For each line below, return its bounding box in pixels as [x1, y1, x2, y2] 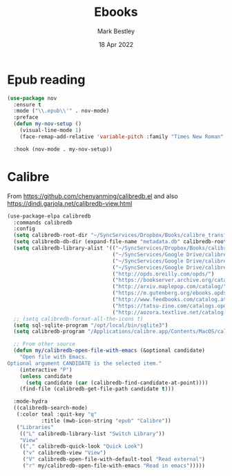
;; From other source [13, 341, 76, 348]
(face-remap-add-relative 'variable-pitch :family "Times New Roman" [19, 133, 224, 140]
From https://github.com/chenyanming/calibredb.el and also [7, 191, 178, 200]
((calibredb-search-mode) [13, 405, 88, 412]
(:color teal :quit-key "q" [16, 411, 97, 418]
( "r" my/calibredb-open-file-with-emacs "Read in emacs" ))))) [22, 462, 206, 469]
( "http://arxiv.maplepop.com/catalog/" [112, 283, 227, 290]
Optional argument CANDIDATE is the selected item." [7, 360, 162, 367]
